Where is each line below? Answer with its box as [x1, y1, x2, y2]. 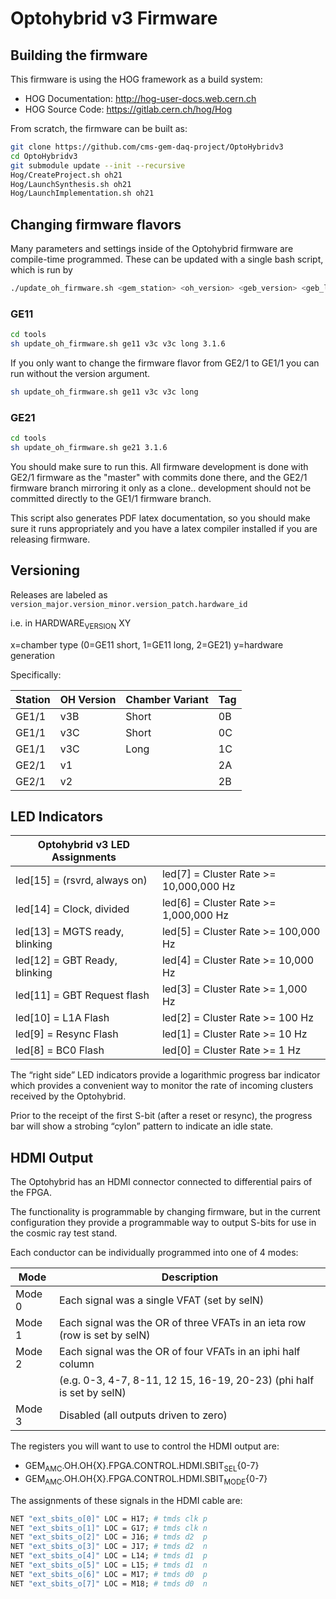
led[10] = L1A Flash [15, 1011, 110, 1025]
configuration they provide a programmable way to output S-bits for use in [10, 1217, 317, 1229]
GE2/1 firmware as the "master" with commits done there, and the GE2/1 [10, 471, 308, 483]
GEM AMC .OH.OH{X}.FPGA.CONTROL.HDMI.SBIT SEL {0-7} [24, 1460, 260, 1474]
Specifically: [10, 668, 62, 681]
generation [10, 649, 55, 661]
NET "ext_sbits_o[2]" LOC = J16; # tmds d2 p [10, 1532, 208, 1542]
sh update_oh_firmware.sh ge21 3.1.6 [10, 443, 168, 453]
